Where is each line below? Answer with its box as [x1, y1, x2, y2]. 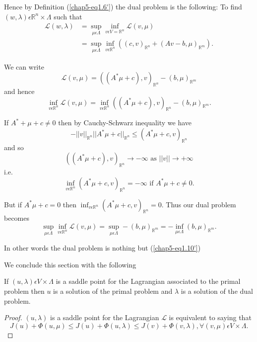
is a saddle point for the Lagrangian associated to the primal [56, 276, 241, 286]
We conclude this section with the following [4, 259, 136, 269]
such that [54, 11, 82, 21]
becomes [4, 213, 30, 223]
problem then [4, 286, 45, 296]
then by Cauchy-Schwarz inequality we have [58, 117, 192, 128]
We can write [4, 61, 44, 72]
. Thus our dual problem [161, 199, 236, 209]
